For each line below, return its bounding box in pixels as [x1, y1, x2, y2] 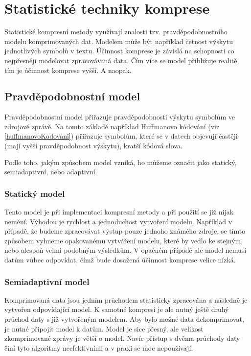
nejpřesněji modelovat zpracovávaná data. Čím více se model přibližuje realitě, [4, 55, 239, 65]
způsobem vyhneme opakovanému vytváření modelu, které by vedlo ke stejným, [4, 235, 243, 245]
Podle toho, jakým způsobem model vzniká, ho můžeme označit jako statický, [4, 157, 237, 167]
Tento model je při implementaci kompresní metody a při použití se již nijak [4, 207, 234, 217]
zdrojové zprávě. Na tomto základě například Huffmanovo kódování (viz [4, 121, 220, 131]
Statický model [4, 187, 65, 199]
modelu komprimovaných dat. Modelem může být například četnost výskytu [4, 36, 233, 46]
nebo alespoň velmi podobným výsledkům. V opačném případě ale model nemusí [4, 245, 247, 255]
